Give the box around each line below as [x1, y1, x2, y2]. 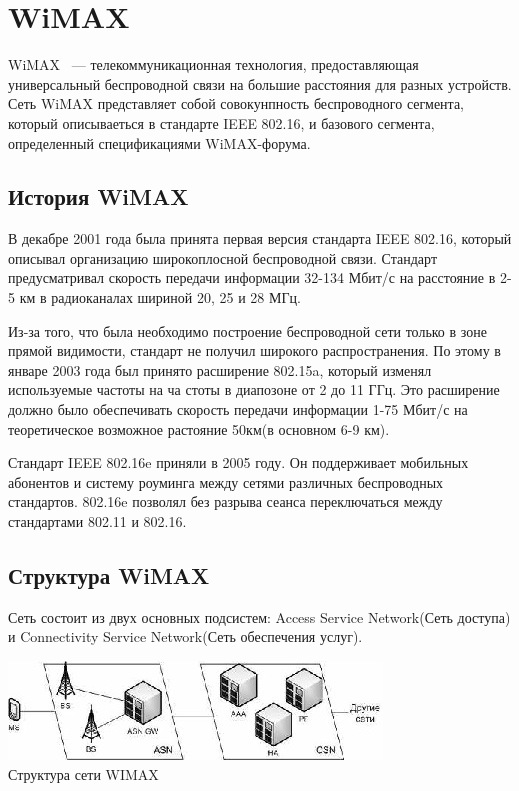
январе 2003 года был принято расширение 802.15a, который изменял [8, 359, 432, 380]
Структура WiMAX [8, 560, 210, 590]
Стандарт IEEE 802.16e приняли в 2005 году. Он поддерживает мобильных [8, 452, 469, 473]
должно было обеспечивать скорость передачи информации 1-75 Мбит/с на [8, 399, 468, 420]
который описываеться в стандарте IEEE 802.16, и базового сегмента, [8, 112, 435, 133]
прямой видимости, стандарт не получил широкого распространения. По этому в [8, 340, 501, 361]
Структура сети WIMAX [8, 763, 159, 784]
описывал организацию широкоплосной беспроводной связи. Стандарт [8, 247, 438, 268]
